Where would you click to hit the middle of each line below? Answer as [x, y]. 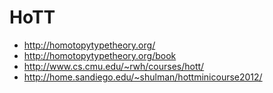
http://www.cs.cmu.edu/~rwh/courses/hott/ [114, 66]
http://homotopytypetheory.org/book [100, 55]
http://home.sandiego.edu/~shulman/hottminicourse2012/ [143, 77]
